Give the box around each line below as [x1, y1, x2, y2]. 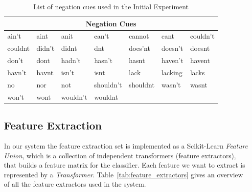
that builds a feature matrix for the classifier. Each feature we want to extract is [4, 160, 245, 170]
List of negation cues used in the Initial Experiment [33, 1, 189, 11]
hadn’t [61, 55, 81, 65]
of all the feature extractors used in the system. [4, 179, 146, 189]
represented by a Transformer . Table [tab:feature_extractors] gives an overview [4, 169, 243, 179]
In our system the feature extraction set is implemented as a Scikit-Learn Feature [4, 140, 248, 150]
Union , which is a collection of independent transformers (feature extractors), [4, 150, 236, 160]
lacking [161, 67, 183, 77]
